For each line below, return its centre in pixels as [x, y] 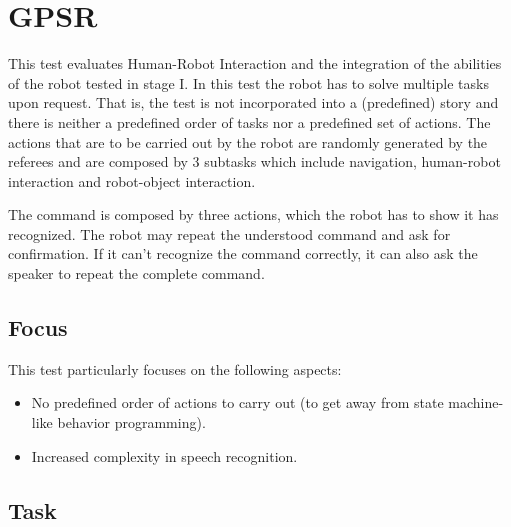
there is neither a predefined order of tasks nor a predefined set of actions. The [249, 121]
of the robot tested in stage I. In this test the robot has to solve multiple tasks [248, 82]
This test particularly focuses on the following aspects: [175, 368]
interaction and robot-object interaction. [132, 180]
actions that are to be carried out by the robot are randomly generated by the [248, 141]
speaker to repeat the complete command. [136, 273]
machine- [476, 402]
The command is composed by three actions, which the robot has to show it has [253, 214]
